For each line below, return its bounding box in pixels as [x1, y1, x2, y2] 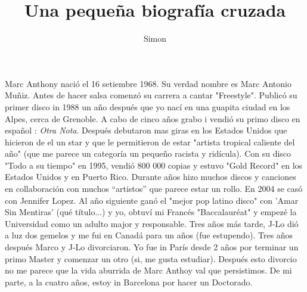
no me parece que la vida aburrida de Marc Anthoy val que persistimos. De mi [5, 264, 292, 277]
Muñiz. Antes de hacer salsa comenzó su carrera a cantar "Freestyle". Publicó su [5, 89, 297, 101]
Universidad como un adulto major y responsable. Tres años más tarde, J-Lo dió [5, 217, 299, 229]
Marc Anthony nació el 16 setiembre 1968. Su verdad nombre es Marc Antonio [5, 77, 292, 89]
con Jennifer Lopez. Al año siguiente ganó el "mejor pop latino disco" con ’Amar [5, 194, 299, 206]
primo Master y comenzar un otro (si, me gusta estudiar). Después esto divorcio [5, 252, 297, 265]
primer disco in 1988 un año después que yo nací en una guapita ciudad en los [5, 100, 290, 113]
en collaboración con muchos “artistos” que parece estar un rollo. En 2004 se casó [5, 182, 303, 195]
